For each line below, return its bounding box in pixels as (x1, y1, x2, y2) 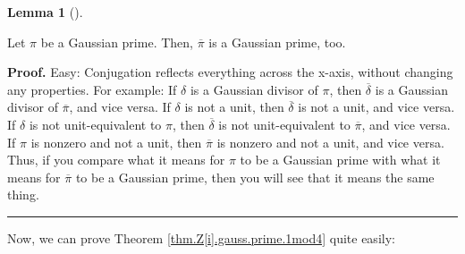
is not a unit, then (184, 97, 284, 116)
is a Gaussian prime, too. (208, 32, 346, 51)
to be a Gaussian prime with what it (240, 150, 441, 169)
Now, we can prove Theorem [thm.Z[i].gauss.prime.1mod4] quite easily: (7, 228, 395, 247)
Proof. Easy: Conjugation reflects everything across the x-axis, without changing (7, 63, 453, 81)
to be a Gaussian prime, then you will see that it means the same (75, 167, 435, 186)
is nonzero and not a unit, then (30, 132, 202, 151)
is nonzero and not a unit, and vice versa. (216, 132, 444, 151)
